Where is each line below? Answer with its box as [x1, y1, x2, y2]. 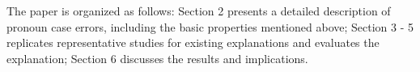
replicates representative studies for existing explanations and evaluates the [6, 34, 380, 51]
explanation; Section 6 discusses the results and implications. [6, 49, 308, 66]
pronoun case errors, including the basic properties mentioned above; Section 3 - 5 [6, 18, 414, 35]
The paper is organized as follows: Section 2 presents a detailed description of [6, 2, 391, 19]
